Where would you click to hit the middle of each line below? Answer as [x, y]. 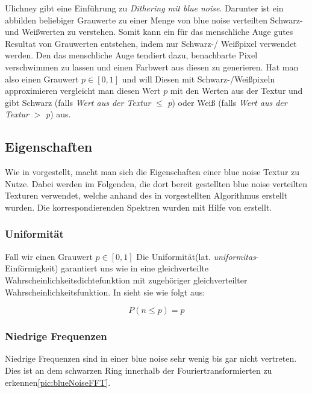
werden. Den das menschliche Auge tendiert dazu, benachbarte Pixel [131, 55]
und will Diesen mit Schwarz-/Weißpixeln [198, 79]
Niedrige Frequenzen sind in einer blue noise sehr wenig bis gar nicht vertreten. [151, 358]
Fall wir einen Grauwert [49, 256]
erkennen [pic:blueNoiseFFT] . [58, 382]
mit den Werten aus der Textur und [236, 91]
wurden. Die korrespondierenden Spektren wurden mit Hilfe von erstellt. [139, 207]
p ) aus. [58, 114]
